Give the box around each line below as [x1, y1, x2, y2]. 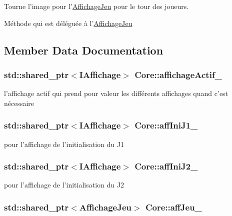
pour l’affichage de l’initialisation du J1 [4, 138, 124, 149]
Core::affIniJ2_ [134, 160, 198, 172]
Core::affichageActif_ [134, 68, 222, 80]
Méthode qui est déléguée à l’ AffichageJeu [4, 17, 132, 28]
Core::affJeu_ [145, 200, 202, 213]
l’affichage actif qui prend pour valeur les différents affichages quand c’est [4, 88, 228, 98]
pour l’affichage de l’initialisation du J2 [4, 179, 124, 190]
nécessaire [4, 97, 34, 108]
